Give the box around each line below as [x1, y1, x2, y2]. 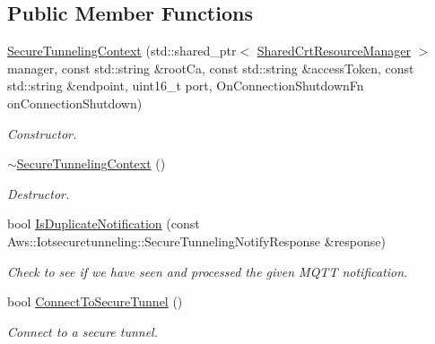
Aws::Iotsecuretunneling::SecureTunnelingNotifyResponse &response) [7, 231, 386, 250]
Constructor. [7, 124, 77, 142]
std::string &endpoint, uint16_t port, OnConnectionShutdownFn [7, 76, 364, 95]
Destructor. [7, 184, 70, 202]
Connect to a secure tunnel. [7, 322, 158, 340]
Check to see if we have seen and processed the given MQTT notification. [7, 262, 408, 280]
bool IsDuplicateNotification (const [7, 214, 200, 233]
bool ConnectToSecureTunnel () [7, 292, 183, 311]
